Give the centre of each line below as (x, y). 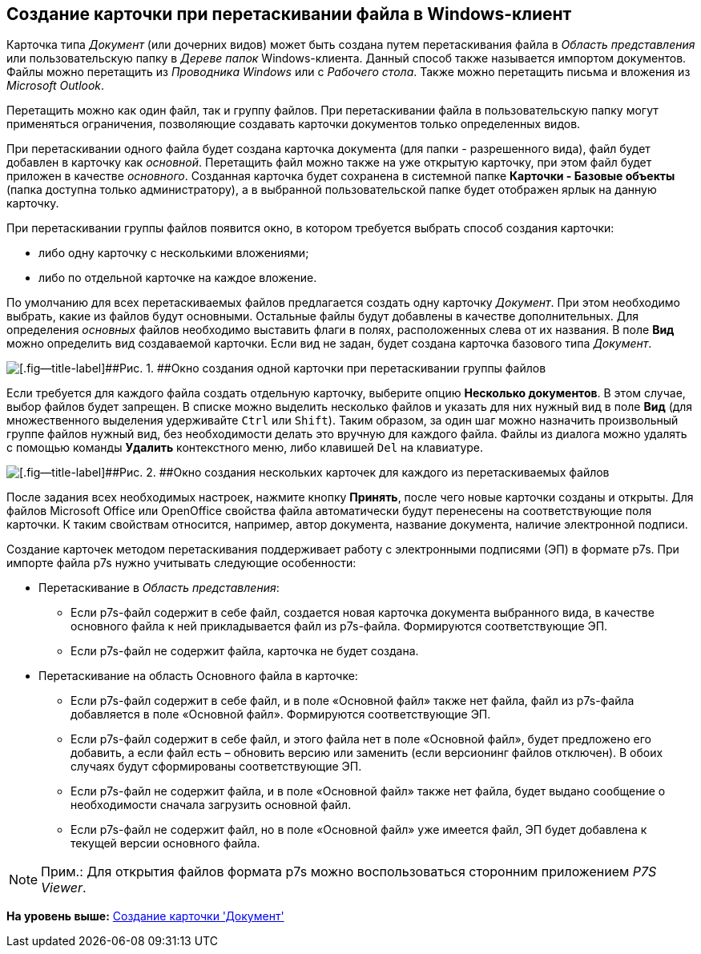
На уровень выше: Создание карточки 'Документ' (145, 916)
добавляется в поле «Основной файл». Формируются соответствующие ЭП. (281, 714)
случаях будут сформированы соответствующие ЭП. (216, 767)
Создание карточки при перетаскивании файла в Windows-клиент (289, 14)
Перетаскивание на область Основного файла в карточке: (198, 676)
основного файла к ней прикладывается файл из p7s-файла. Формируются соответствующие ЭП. (339, 626)
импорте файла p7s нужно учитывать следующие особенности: (181, 563)
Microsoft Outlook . (56, 86)
